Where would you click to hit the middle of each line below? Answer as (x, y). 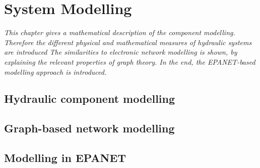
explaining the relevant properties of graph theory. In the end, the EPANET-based (130, 61)
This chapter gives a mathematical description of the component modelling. (120, 32)
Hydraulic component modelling (90, 99)
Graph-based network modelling (89, 128)
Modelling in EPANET (65, 158)
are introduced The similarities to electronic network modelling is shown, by (121, 52)
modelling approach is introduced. (55, 71)
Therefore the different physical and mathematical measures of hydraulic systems (128, 42)
